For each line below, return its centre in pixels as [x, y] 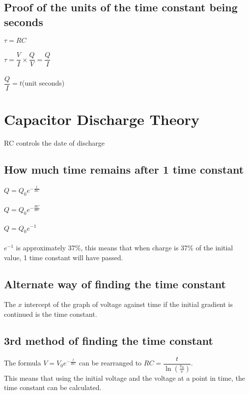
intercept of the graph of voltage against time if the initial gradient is [129, 304]
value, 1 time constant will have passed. [64, 257]
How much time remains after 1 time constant [124, 169]
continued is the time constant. [51, 314]
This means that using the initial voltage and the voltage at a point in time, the [125, 378]
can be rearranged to [110, 363]
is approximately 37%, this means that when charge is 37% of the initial [124, 247]
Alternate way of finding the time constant [115, 284]
